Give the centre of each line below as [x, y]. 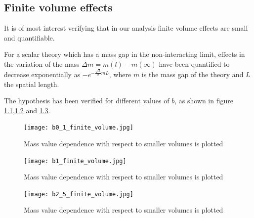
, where [120, 74]
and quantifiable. [29, 37]
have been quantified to [194, 64]
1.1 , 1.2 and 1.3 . [27, 110]
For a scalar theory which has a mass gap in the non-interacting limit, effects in [125, 54]
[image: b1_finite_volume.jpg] [75, 161]
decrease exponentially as [42, 74]
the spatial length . [32, 84]
